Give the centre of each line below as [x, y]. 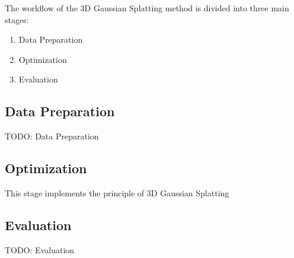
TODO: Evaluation [40, 249]
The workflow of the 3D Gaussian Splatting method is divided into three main [147, 8]
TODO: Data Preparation [52, 136]
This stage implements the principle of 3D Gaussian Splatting [117, 192]
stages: [17, 19]
